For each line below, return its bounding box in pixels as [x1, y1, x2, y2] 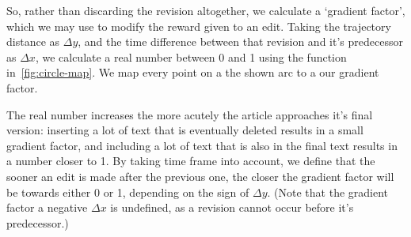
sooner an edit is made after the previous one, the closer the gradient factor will [6, 167, 394, 184]
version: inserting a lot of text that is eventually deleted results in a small [6, 122, 363, 138]
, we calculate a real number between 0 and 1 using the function [35, 48, 347, 65]
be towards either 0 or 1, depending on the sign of [6, 183, 249, 200]
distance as [6, 33, 60, 50]
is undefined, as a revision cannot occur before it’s [110, 199, 354, 216]
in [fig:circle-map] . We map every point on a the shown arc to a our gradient [6, 64, 379, 81]
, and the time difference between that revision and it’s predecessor [78, 33, 403, 50]
